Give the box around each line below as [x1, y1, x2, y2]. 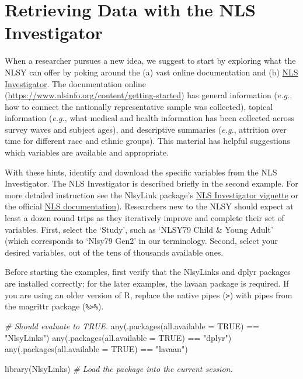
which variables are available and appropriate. [5, 146, 169, 159]
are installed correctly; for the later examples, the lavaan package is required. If [5, 277, 289, 289]
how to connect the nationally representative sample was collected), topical [5, 100, 273, 112]
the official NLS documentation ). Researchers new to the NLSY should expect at [5, 200, 294, 212]
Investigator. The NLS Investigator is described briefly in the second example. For [5, 177, 298, 189]
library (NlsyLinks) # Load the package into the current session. [5, 362, 233, 374]
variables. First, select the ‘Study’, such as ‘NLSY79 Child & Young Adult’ [5, 223, 273, 235]
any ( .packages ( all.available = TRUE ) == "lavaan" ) [5, 343, 188, 355]
